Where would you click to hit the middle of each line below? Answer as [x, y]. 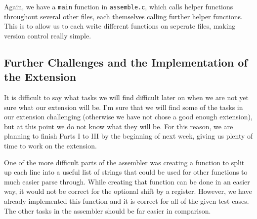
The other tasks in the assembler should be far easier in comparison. [107, 210]
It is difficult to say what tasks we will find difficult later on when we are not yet [126, 97]
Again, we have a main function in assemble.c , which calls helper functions [119, 6]
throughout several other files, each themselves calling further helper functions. [123, 16]
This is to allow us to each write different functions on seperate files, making [120, 26]
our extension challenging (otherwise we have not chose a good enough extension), [128, 117]
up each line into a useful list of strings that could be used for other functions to [126, 172]
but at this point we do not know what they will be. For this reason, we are [119, 126]
